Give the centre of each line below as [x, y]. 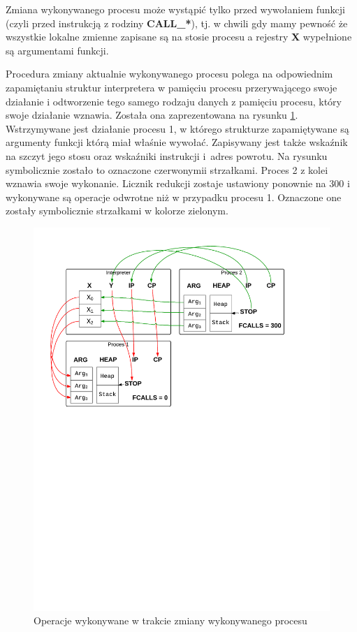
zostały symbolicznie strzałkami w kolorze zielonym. [117, 211]
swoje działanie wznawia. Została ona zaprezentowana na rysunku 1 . [152, 115]
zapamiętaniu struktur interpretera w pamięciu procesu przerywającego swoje [172, 87]
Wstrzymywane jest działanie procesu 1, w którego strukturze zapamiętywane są [177, 128]
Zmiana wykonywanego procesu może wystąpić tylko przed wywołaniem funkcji [175, 9]
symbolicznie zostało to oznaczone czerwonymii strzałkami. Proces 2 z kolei [167, 169]
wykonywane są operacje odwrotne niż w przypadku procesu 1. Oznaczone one [174, 197]
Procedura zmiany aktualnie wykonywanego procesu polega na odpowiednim [169, 74]
